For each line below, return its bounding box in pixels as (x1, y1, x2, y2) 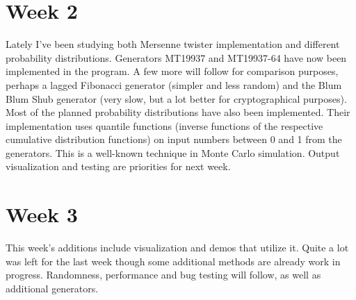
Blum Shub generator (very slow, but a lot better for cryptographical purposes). (6, 91, 347, 106)
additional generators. (6, 281, 99, 295)
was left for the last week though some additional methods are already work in (6, 253, 341, 268)
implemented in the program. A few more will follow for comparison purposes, (6, 64, 339, 78)
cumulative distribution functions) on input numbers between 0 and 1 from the (6, 132, 342, 147)
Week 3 (6, 200, 78, 228)
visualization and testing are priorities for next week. (6, 159, 231, 174)
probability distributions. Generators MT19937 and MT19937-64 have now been (6, 50, 347, 65)
